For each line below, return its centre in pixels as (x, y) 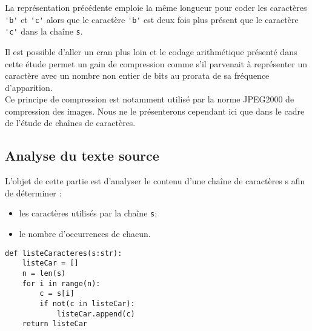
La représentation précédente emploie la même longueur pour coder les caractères (156, 7)
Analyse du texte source (82, 155)
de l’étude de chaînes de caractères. (70, 123)
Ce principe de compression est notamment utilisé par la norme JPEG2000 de (150, 99)
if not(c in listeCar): (87, 303)
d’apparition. (29, 87)
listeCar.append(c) (96, 314)
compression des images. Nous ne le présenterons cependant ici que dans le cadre (155, 111)
